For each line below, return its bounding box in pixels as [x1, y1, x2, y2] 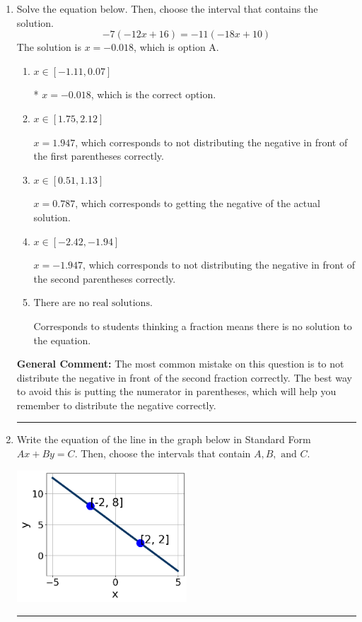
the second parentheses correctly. [33, 271, 176, 286]
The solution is [16, 40, 81, 54]
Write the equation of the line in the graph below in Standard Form [16, 432, 311, 447]
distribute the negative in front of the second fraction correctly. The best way [16, 370, 352, 385]
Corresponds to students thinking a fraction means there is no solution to [33, 318, 352, 333]
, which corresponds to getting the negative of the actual [75, 196, 320, 211]
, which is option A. [134, 40, 219, 54]
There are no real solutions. [33, 298, 153, 309]
